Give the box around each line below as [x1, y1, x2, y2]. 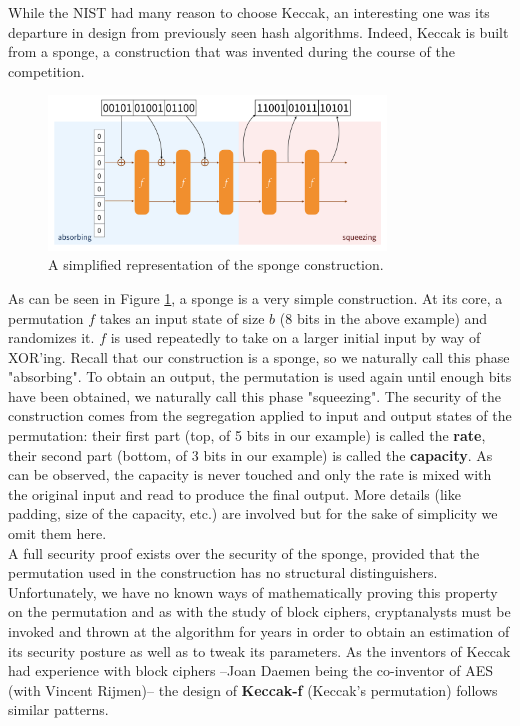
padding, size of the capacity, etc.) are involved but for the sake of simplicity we [8, 503, 498, 524]
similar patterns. [8, 699, 109, 720]
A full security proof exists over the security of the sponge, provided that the [8, 542, 480, 563]
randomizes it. [8, 327, 95, 348]
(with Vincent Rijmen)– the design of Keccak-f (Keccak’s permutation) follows [8, 679, 498, 700]
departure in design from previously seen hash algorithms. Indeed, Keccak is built [8, 21, 509, 42]
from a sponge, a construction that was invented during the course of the [8, 41, 455, 62]
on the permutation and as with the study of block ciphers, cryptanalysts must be [8, 601, 511, 622]
